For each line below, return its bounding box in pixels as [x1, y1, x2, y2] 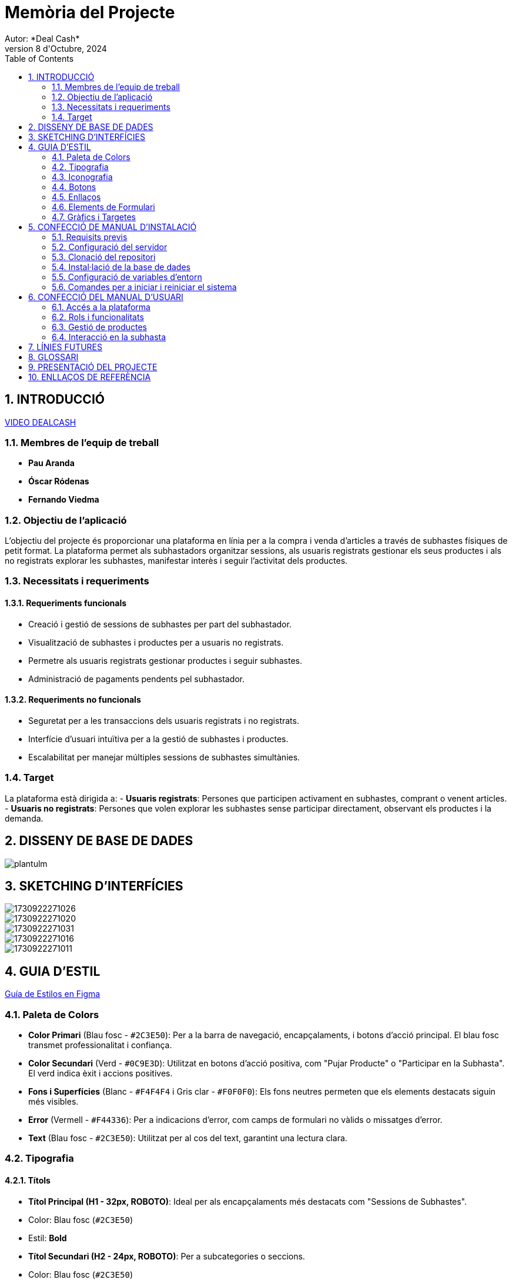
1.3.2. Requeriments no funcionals [5, 694, 141, 705]
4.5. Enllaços [52, 191, 101, 202]
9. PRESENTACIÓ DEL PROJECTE [28, 361, 158, 372]
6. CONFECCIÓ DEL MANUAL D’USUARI [28, 291, 183, 302]
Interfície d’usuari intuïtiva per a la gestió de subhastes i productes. [28, 733, 289, 744]
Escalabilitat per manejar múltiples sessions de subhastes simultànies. [28, 752, 300, 762]
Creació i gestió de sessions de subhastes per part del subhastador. [28, 619, 292, 629]
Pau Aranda [28, 458, 75, 468]
